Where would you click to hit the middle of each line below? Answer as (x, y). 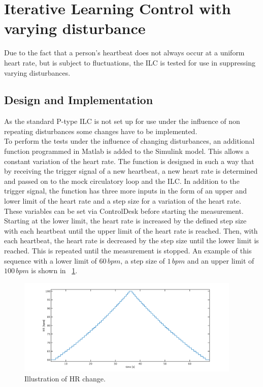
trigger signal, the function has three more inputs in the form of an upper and (126, 191)
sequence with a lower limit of (51, 260)
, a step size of (143, 260)
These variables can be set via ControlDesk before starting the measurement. (124, 211)
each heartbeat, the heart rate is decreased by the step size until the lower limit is (131, 240)
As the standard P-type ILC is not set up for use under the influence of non (122, 121)
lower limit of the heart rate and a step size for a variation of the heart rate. (123, 201)
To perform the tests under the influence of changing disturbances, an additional (129, 141)
